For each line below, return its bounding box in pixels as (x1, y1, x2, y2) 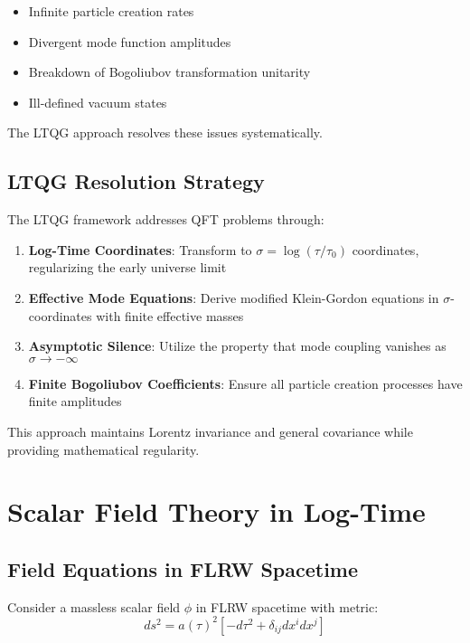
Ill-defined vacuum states (28, 92, 167, 111)
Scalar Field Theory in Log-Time (7, 493, 426, 530)
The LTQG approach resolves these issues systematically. (7, 123, 323, 142)
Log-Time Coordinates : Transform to (28, 240, 252, 259)
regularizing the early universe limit (28, 258, 227, 277)
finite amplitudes (28, 392, 122, 411)
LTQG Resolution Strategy (7, 167, 265, 195)
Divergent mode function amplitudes (28, 32, 231, 51)
